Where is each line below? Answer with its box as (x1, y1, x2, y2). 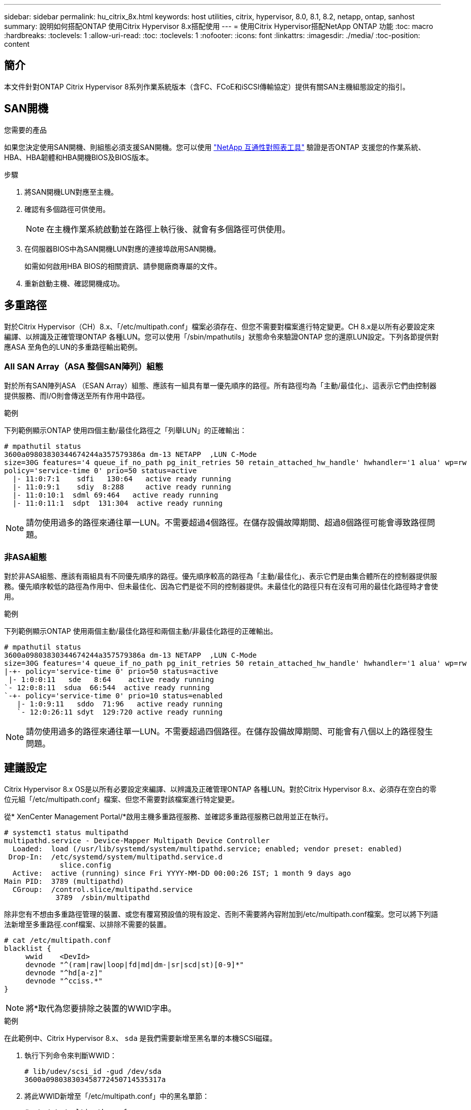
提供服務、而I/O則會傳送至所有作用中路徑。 (4, 391, 149, 400)
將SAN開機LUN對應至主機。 (24, 187, 118, 196)
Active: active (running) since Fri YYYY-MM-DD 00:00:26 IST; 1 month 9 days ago (12, 869, 351, 877)
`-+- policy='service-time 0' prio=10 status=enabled (4, 692, 223, 700)
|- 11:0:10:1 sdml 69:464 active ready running (12, 491, 218, 500)
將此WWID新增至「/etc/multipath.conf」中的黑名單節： (24, 1091, 209, 1100)
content (4, 40, 30, 48)
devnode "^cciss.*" (25, 976, 103, 985)
